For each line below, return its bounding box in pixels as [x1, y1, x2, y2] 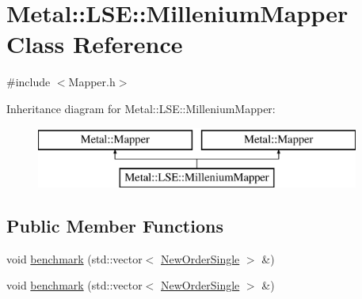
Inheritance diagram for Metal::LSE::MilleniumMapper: [6, 100, 276, 116]
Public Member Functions [6, 214, 223, 238]
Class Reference [6, 28, 183, 60]
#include [6, 74, 51, 90]
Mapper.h [68, 74, 116, 90]
